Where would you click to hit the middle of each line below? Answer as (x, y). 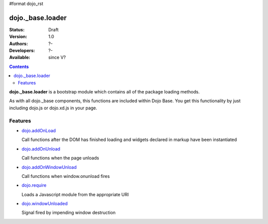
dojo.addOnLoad (39, 130)
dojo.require (34, 185)
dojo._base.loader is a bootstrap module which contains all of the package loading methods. (104, 92)
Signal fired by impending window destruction (69, 213)
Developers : (22, 51)
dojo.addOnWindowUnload (49, 167)
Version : (18, 37)
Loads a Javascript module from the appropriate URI (75, 194)
